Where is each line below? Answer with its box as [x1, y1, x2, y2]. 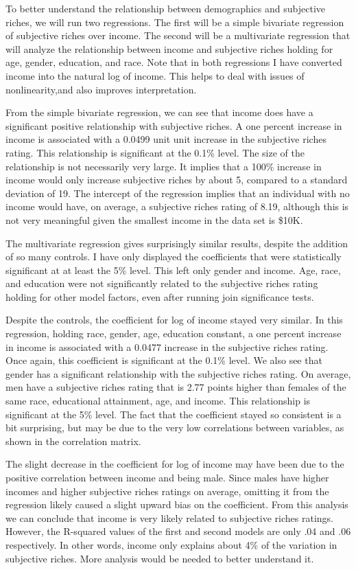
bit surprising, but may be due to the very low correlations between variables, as [5, 420, 344, 435]
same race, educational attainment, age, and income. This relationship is [5, 394, 311, 408]
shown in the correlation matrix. [5, 433, 141, 448]
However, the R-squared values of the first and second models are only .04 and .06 [5, 524, 351, 538]
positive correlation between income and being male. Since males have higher [5, 470, 329, 484]
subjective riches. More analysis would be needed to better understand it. [5, 551, 314, 565]
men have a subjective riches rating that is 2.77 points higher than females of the [5, 380, 346, 394]
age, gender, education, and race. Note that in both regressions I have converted [5, 55, 342, 69]
